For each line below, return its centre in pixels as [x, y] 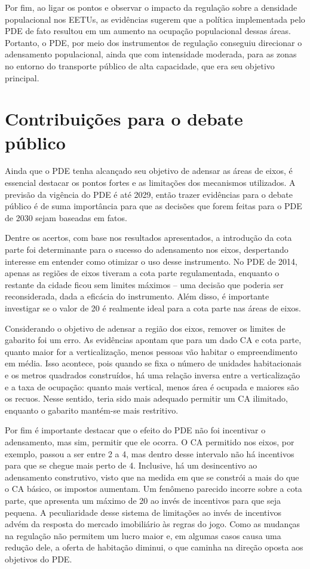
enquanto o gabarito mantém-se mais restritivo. [92, 410]
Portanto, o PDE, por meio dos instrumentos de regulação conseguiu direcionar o [154, 42]
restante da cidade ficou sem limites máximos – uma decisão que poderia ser [144, 284]
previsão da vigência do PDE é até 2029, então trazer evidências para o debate [149, 194]
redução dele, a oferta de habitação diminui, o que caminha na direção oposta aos [154, 547]
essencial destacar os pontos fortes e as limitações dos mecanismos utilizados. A [150, 183]
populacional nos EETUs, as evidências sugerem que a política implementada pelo [155, 19]
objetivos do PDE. [39, 559]
